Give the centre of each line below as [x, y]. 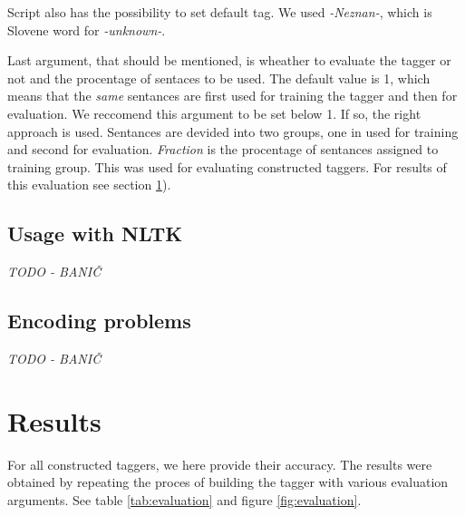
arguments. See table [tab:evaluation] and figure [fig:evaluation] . [184, 499]
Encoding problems [99, 321]
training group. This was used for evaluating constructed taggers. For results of [227, 166]
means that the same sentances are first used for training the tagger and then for [232, 96]
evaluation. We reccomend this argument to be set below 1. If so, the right [214, 113]
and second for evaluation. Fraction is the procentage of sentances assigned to [223, 149]
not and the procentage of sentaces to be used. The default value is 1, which [219, 78]
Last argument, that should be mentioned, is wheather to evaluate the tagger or [229, 60]
